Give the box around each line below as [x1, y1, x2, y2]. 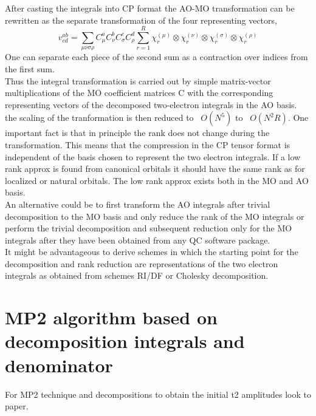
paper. [5, 400, 29, 412]
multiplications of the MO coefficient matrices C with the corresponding [5, 86, 273, 99]
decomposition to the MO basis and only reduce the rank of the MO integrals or [5, 210, 304, 222]
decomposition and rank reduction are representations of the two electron [5, 257, 278, 270]
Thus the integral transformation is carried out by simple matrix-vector [5, 74, 271, 87]
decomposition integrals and [5, 329, 245, 353]
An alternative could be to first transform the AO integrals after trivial [5, 197, 270, 210]
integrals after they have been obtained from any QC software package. [5, 233, 270, 246]
